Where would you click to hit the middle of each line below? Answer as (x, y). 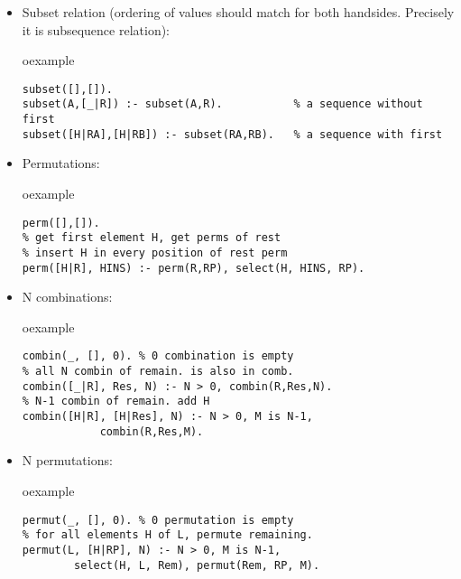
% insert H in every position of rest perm (155, 252)
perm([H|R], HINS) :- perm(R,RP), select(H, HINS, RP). (194, 268)
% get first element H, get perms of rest (152, 238)
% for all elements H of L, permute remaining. (167, 535)
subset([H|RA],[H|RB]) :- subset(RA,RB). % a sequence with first (232, 134)
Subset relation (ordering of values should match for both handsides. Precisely (238, 12)
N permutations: (67, 460)
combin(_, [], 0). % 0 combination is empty (158, 356)
